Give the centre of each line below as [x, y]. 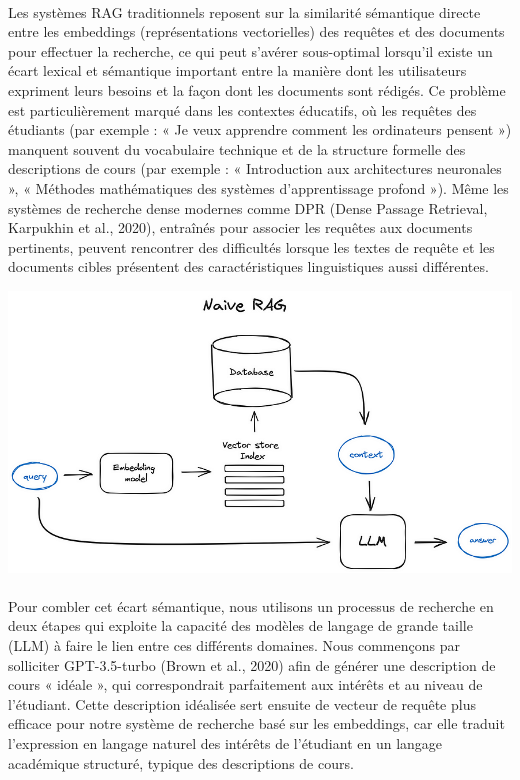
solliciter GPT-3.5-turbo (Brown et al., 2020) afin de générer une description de [252, 664]
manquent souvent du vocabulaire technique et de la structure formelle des [237, 148]
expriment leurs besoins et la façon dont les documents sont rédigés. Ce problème [257, 89]
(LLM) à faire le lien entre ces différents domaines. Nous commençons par [234, 644]
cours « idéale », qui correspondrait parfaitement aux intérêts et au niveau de [245, 684]
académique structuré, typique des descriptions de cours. [181, 762]
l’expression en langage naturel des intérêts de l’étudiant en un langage [225, 742]
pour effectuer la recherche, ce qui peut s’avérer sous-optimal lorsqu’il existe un [250, 50]
